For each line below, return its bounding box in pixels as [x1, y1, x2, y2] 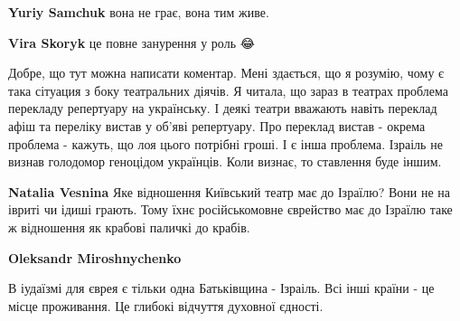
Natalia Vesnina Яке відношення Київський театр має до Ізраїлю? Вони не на [8, 182, 451, 201]
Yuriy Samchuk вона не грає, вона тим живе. [8, 3, 269, 21]
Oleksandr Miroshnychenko [8, 248, 182, 267]
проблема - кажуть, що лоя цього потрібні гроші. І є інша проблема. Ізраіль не [8, 134, 443, 153]
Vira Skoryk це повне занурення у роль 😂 [8, 33, 256, 52]
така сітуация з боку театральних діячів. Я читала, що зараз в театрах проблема [8, 80, 448, 99]
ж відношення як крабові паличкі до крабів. [8, 217, 250, 236]
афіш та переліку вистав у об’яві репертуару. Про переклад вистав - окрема [8, 116, 426, 135]
